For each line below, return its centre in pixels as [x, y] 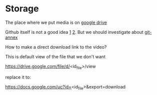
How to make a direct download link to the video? [56, 47]
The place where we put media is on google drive [56, 22]
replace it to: [18, 77]
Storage [22, 9]
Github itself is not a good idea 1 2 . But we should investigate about [74, 32]
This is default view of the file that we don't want [55, 56]
